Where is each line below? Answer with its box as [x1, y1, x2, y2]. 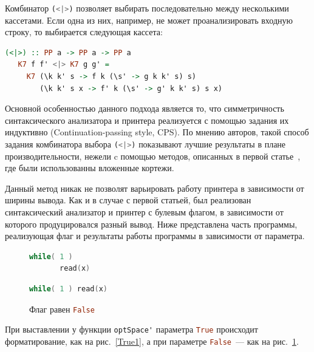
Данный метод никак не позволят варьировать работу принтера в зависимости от [5, 181, 304, 194]
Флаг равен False [29, 302, 95, 315]
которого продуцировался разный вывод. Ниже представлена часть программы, [5, 217, 298, 230]
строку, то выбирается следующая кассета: [5, 25, 163, 38]
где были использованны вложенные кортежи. [5, 161, 174, 174]
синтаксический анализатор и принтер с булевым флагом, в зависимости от [5, 206, 284, 218]
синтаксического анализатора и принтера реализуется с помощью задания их [5, 113, 289, 126]
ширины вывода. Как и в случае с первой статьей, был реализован [5, 194, 251, 206]
